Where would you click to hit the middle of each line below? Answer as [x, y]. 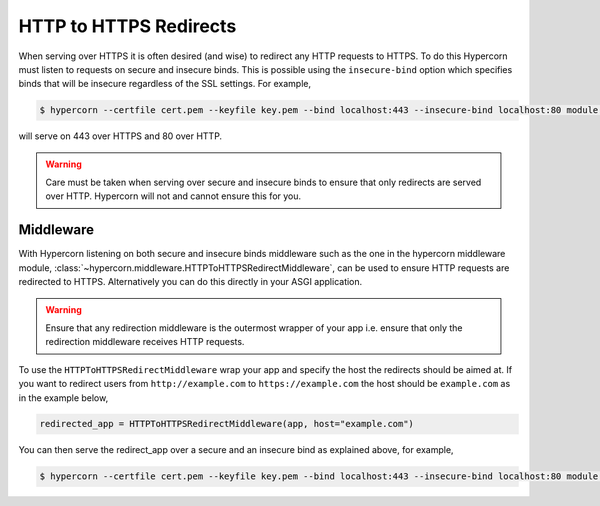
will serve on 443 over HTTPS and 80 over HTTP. [120, 136]
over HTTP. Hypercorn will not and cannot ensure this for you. [173, 196]
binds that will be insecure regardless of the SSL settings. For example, [165, 84]
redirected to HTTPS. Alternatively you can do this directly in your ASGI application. [190, 282]
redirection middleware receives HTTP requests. [145, 342]
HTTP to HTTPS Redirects [127, 26]
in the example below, [63, 397]
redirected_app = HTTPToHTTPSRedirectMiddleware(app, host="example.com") [227, 424]
